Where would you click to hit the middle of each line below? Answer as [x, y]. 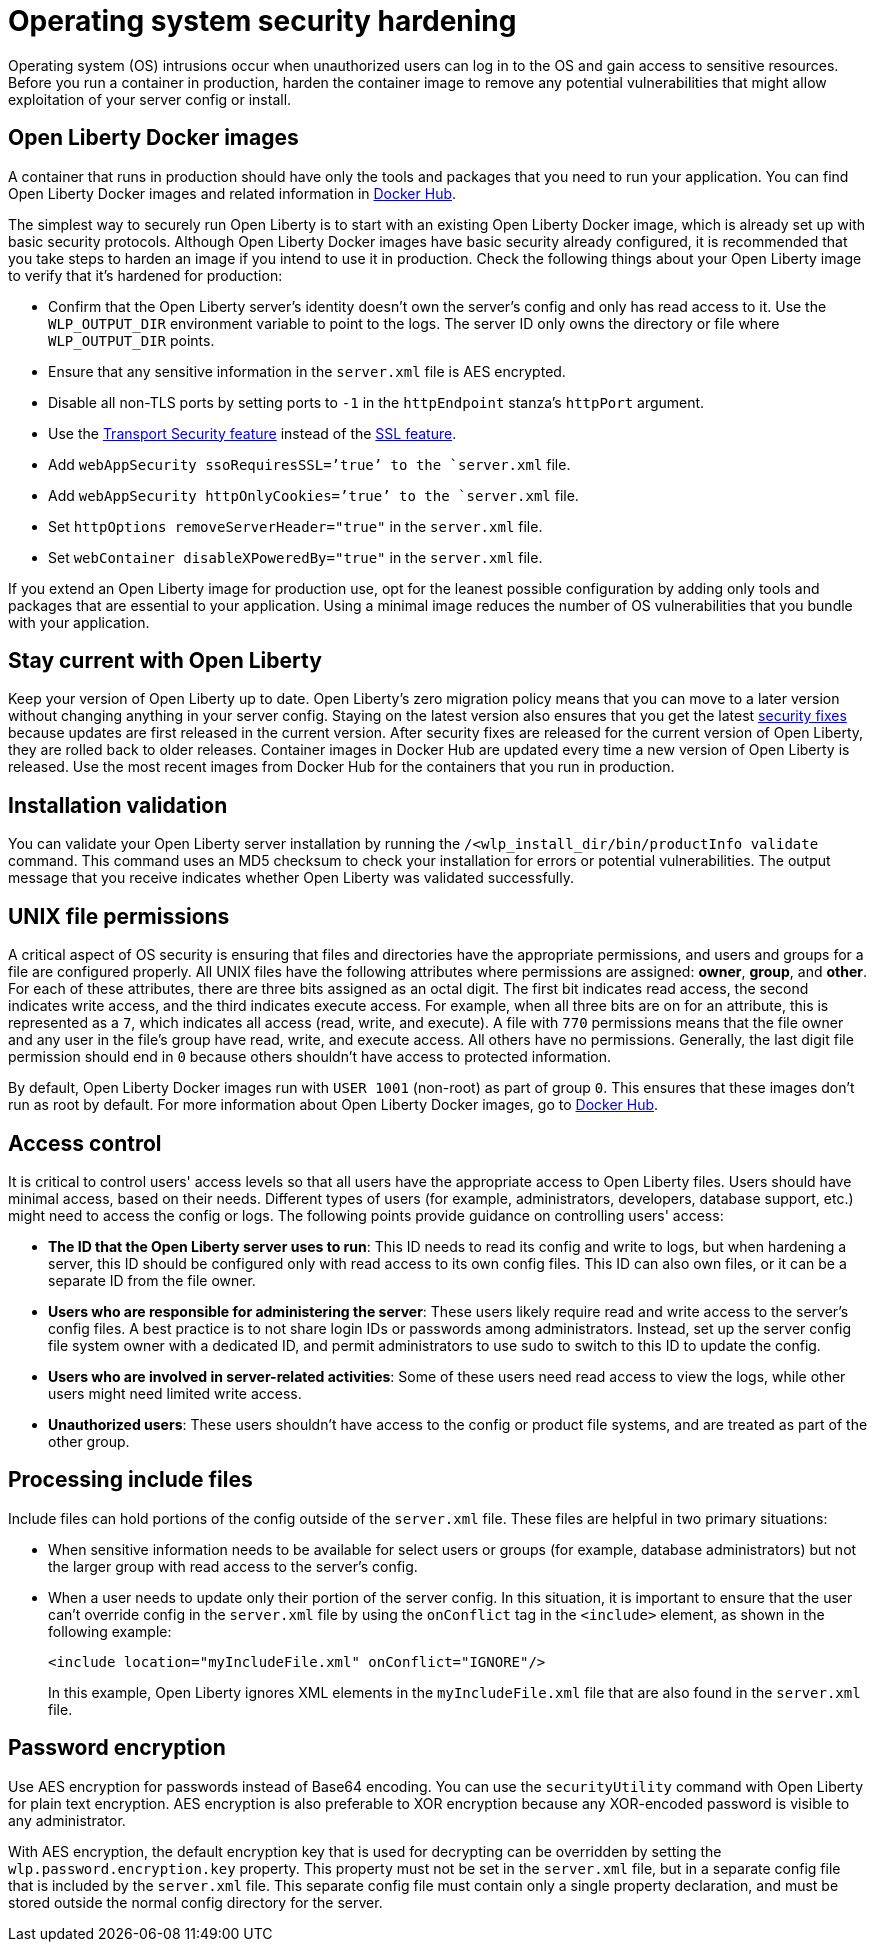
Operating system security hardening [262, 21]
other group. [89, 1441]
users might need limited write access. [175, 1393]
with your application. [79, 622]
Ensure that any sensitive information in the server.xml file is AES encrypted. [307, 371]
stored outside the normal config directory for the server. [195, 1902]
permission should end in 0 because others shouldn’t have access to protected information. [309, 1057]
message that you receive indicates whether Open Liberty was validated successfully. [291, 878]
